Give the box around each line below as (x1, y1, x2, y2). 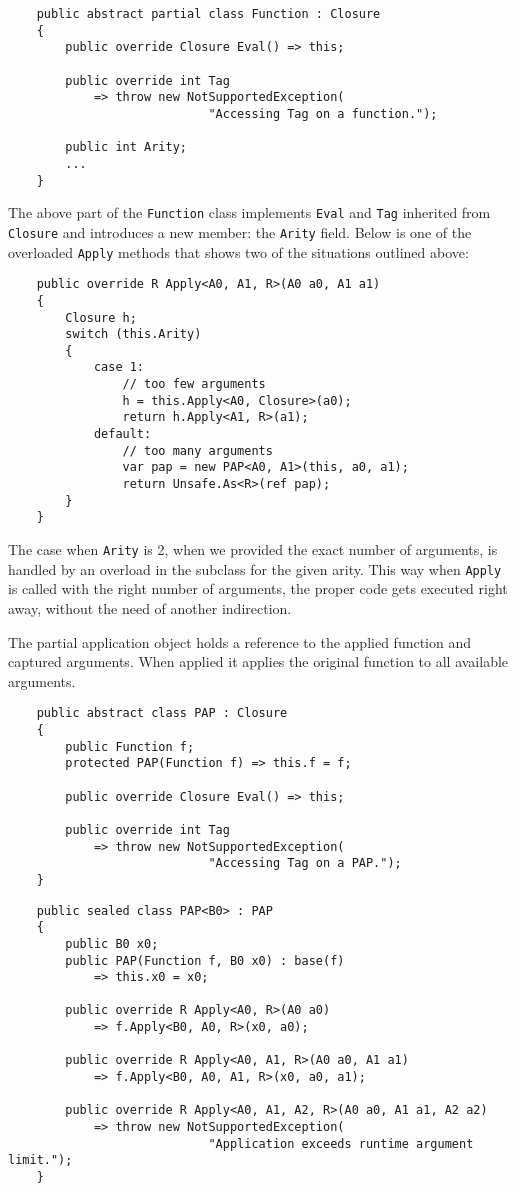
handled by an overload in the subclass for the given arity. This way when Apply (8, 558, 502, 579)
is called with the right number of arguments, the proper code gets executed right (8, 578, 508, 599)
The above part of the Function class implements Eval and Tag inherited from (8, 202, 491, 223)
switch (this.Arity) (65, 327, 202, 342)
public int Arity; (65, 140, 187, 155)
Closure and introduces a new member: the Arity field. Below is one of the (8, 221, 472, 242)
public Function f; (65, 739, 195, 754)
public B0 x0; (65, 936, 159, 951)
